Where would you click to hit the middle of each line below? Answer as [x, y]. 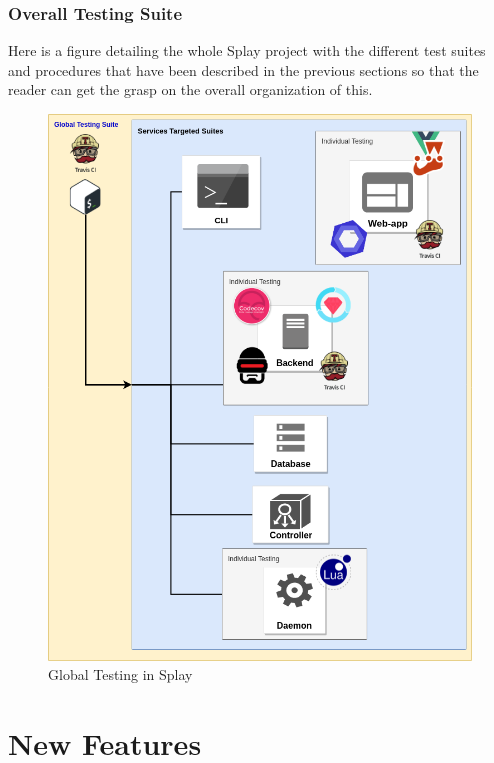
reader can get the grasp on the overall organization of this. [190, 89]
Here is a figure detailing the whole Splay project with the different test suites [247, 50]
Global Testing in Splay [120, 674]
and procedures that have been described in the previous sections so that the [243, 69]
